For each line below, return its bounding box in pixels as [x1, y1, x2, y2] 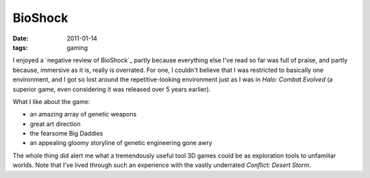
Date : [12, 34, 29, 42]
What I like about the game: [12, 97, 90, 105]
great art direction [29, 120, 81, 128]
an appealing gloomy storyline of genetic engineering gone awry [29, 139, 212, 147]
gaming [66, 43, 88, 51]
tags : [12, 43, 28, 51]
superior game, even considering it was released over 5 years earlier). [12, 85, 211, 93]
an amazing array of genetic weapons [29, 110, 137, 118]
